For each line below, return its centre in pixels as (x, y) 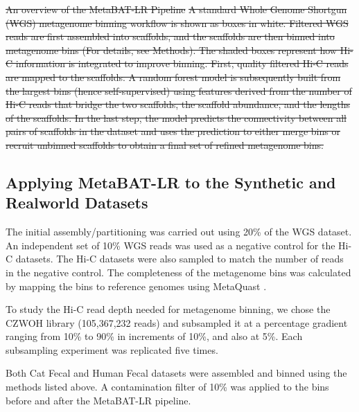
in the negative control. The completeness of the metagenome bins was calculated (178, 272)
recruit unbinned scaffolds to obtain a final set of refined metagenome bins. (165, 144)
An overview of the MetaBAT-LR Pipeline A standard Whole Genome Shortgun (176, 9)
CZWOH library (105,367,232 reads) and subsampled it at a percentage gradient (177, 322)
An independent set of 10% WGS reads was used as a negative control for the (170, 245)
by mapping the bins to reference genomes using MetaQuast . (136, 286)
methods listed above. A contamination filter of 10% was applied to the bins (167, 387)
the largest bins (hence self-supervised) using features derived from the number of (179, 90)
